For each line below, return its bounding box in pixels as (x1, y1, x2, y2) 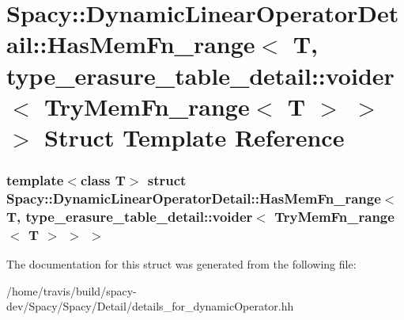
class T (80, 170, 126, 190)
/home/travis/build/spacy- (6, 282, 137, 299)
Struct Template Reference (44, 120, 345, 153)
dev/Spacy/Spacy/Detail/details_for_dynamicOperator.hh (6, 298, 294, 314)
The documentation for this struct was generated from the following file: (6, 256, 357, 272)
